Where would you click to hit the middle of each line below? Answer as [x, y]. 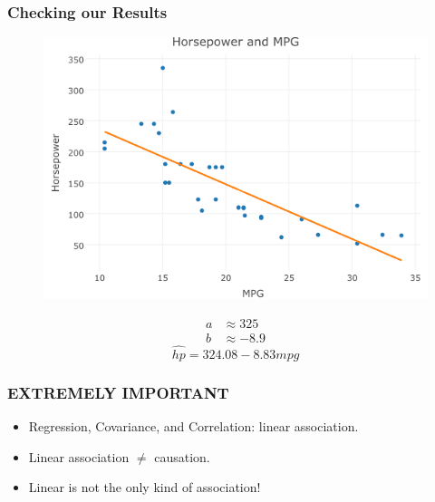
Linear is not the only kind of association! [145, 487]
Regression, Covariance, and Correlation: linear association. [193, 426]
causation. [182, 456]
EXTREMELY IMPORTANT [118, 392]
